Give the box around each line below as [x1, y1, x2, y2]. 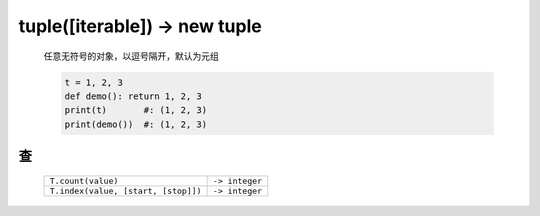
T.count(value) [49, 175, 119, 186]
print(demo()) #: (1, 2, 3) [64, 118, 208, 130]
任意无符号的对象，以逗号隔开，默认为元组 [43, 50, 219, 62]
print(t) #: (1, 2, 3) [64, 105, 208, 116]
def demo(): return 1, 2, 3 [64, 90, 202, 102]
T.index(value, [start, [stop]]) [49, 185, 202, 196]
